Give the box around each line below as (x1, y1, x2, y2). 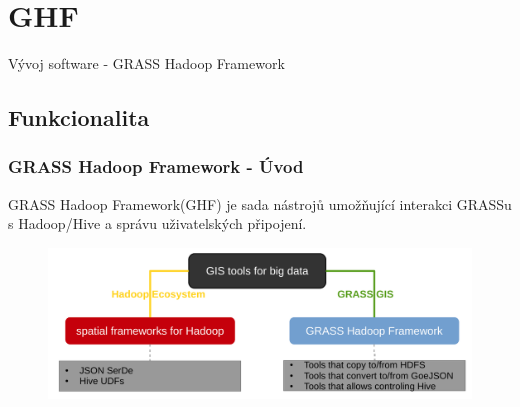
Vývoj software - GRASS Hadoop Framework (8, 53, 285, 74)
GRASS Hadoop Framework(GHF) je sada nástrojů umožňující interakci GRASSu (8, 193, 512, 214)
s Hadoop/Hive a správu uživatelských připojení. (8, 213, 307, 234)
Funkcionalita (8, 102, 150, 133)
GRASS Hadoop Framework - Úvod (8, 154, 304, 179)
